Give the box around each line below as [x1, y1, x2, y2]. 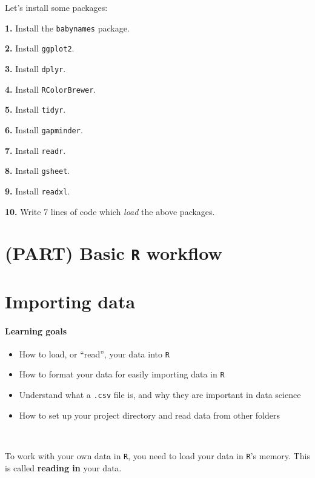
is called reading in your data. [5, 461, 122, 474]
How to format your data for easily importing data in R [19, 368, 225, 380]
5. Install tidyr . [5, 103, 66, 116]
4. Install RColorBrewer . [5, 82, 96, 95]
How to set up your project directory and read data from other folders [19, 408, 280, 421]
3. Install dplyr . [5, 62, 66, 75]
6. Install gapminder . [5, 123, 83, 136]
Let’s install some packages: [5, 1, 108, 13]
